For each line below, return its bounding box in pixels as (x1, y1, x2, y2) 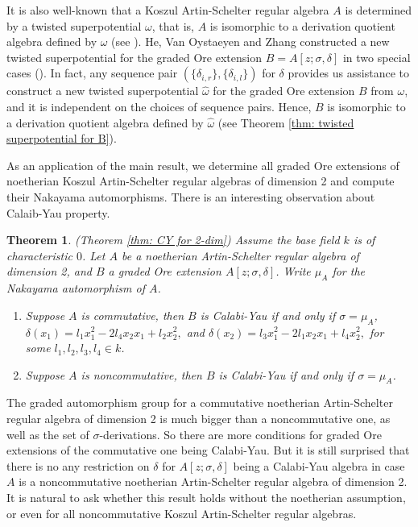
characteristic (6, 247, 72, 263)
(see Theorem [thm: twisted (217, 114, 354, 131)
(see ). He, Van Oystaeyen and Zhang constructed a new (111, 33, 390, 50)
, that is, (151, 17, 195, 34)
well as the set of (6, 425, 89, 442)
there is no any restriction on (6, 457, 150, 474)
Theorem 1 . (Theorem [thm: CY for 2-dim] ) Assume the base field (6, 231, 340, 248)
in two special (342, 48, 411, 65)
